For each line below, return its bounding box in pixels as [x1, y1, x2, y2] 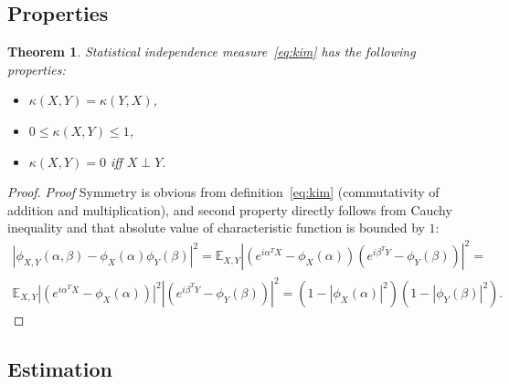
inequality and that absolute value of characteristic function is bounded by [7, 218, 425, 237]
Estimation [7, 355, 112, 382]
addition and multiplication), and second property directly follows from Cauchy [7, 200, 452, 219]
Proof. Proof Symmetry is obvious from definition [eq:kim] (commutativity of [7, 182, 440, 202]
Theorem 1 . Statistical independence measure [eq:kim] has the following [7, 42, 416, 61]
